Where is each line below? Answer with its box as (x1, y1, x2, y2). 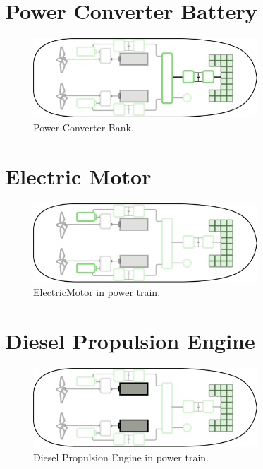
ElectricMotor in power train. (33, 285, 161, 299)
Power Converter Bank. (33, 119, 134, 134)
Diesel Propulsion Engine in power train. (33, 449, 209, 464)
